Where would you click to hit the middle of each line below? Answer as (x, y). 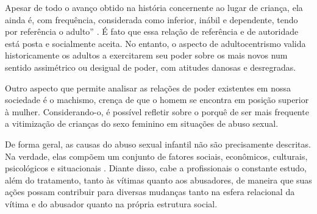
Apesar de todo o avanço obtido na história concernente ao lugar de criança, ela (154, 7)
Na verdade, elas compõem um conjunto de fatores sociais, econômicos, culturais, (156, 156)
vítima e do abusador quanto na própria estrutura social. (111, 203)
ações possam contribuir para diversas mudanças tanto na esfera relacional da (150, 192)
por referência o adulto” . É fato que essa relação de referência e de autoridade (152, 31)
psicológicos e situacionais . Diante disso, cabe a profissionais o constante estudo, (156, 168)
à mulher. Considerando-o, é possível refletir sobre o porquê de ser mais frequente (157, 111)
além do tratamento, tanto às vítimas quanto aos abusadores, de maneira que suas (158, 180)
